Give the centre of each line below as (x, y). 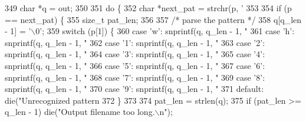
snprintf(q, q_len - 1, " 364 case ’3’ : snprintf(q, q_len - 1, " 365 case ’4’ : (135, 54)
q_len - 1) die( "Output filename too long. (80, 112)
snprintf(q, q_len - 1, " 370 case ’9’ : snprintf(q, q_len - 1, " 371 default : (134, 89)
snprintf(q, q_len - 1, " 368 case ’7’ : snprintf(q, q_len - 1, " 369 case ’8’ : (135, 77)
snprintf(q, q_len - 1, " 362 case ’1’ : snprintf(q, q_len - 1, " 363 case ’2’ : (135, 42)
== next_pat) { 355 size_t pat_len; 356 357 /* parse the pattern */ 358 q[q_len (153, 19)
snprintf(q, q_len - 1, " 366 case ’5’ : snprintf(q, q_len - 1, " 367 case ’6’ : (135, 65)
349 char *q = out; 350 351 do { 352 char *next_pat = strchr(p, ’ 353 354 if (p (148, 8)
